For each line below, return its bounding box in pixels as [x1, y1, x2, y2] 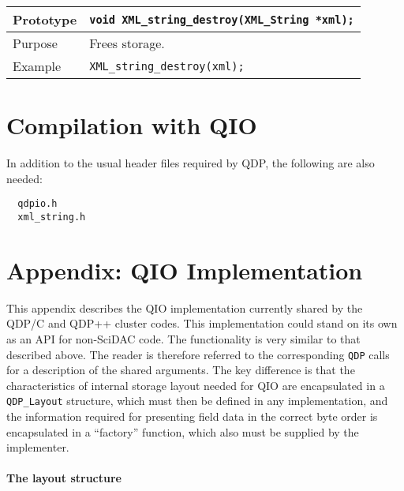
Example [13, 57, 62, 75]
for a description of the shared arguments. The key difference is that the [6, 362, 355, 378]
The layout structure [6, 470, 122, 486]
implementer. [6, 439, 69, 455]
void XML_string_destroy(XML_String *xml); [89, 13, 354, 26]
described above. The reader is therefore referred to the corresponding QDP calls [6, 346, 390, 362]
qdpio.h [17, 198, 58, 210]
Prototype [13, 10, 77, 28]
